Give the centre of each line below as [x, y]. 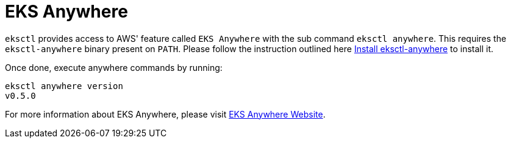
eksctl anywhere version [64, 86]
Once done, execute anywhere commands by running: [114, 67]
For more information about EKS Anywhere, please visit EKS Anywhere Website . [165, 114]
